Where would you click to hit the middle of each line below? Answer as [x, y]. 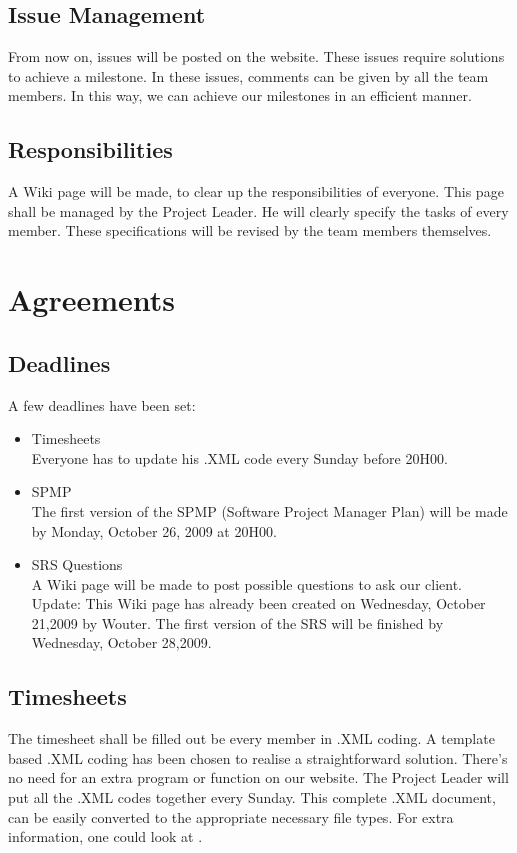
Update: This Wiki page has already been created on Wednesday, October [258, 603]
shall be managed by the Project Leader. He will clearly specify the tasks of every [258, 210]
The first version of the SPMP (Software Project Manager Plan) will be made [269, 510]
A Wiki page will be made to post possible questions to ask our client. [247, 583]
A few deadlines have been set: [102, 404]
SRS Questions [77, 564]
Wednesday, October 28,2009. [121, 642]
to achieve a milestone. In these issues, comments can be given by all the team [248, 75]
